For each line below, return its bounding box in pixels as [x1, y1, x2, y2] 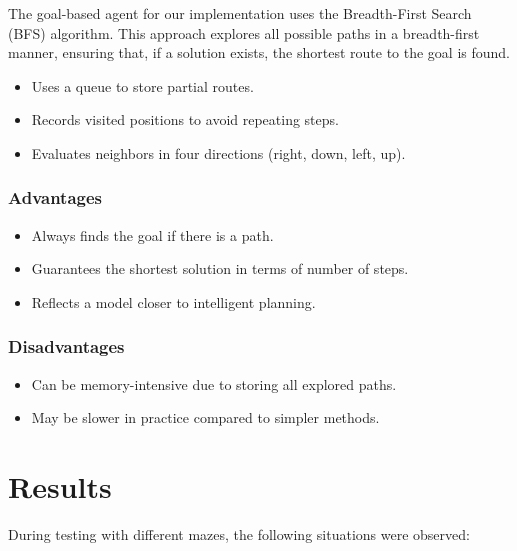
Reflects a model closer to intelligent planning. [31, 291, 316, 312]
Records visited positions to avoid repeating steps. [31, 109, 339, 130]
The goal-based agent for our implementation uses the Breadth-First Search [8, 3, 472, 23]
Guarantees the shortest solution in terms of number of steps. [31, 258, 409, 279]
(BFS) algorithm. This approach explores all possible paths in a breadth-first [8, 22, 480, 43]
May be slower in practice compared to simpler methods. [31, 407, 380, 428]
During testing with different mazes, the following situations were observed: [8, 524, 470, 545]
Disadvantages [8, 334, 125, 359]
